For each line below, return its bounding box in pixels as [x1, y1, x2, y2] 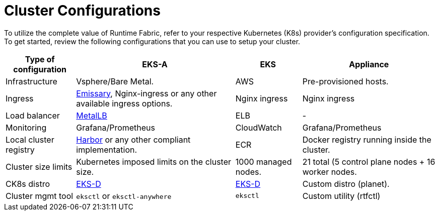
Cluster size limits [6, 161, 72, 172]
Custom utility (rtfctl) [302, 190, 381, 201]
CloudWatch [235, 122, 282, 133]
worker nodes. [302, 166, 357, 177]
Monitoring [6, 122, 47, 133]
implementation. [76, 144, 137, 155]
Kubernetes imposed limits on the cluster [76, 156, 231, 167]
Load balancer [6, 110, 60, 121]
